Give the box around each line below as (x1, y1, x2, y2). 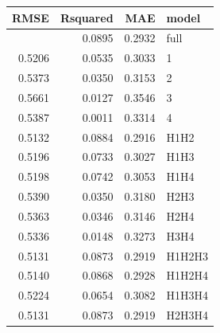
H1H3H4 (166, 287, 208, 304)
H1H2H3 (166, 247, 208, 264)
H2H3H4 (166, 307, 208, 323)
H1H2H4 (166, 267, 208, 284)
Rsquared (60, 9, 114, 25)
